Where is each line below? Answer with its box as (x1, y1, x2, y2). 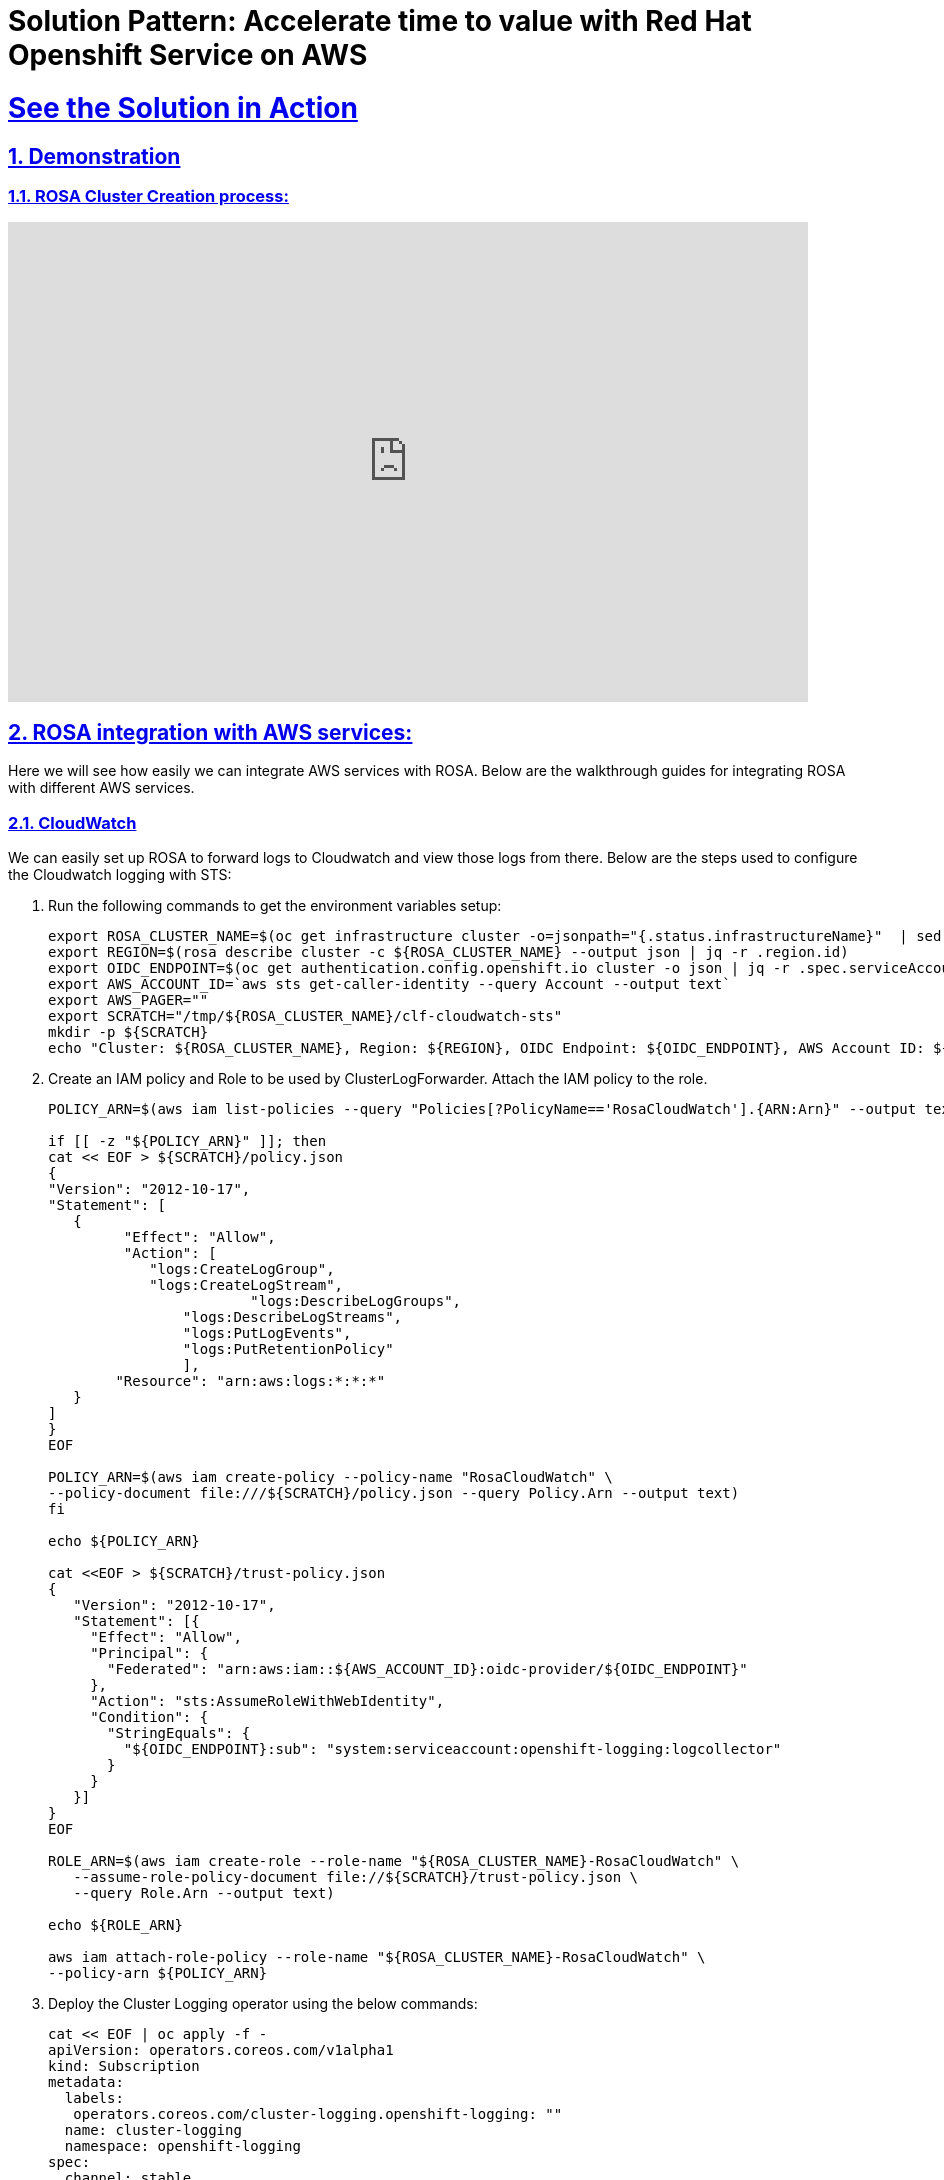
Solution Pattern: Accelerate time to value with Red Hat (8, 4, 752, 38)
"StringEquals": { (107, 1724, 251, 1741)
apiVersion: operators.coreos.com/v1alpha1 (48, 2041, 394, 2058)
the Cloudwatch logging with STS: (8, 865, 232, 883)
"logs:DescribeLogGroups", (250, 1292, 462, 1309)
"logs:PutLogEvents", (182, 1324, 352, 1341)
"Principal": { (90, 1644, 209, 1661)
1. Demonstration (8, 143, 181, 169)
